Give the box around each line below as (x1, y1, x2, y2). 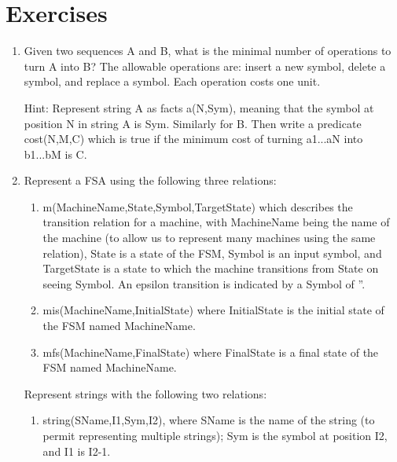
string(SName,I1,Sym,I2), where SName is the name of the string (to (42, 412, 375, 428)
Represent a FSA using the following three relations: (24, 172, 277, 189)
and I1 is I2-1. (42, 442, 111, 459)
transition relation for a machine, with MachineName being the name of (42, 214, 390, 230)
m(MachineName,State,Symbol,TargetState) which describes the (42, 198, 353, 214)
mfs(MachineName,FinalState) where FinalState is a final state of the (42, 343, 379, 360)
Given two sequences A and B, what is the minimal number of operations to (24, 42, 391, 59)
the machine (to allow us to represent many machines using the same (42, 229, 376, 246)
